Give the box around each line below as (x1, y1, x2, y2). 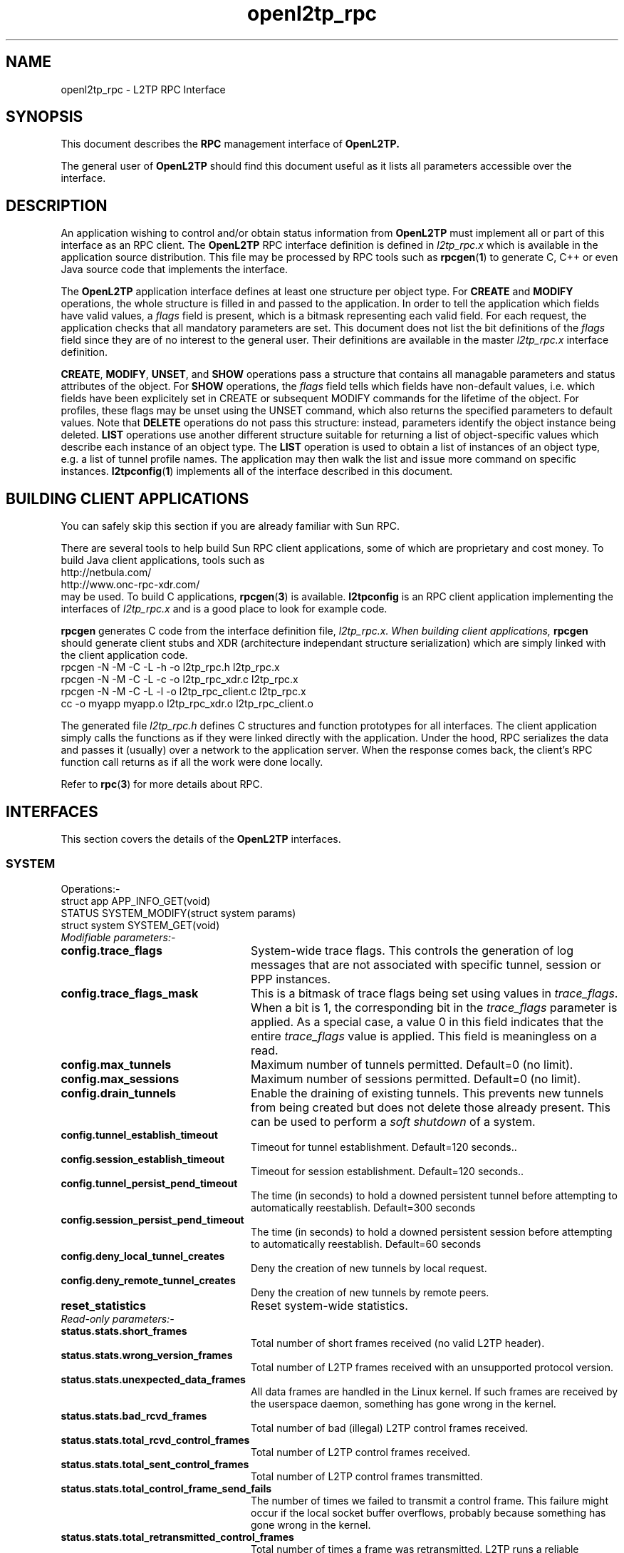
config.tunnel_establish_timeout (61, 1128, 218, 1141)
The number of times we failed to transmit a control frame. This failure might (251, 1494, 608, 1507)
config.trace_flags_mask (61, 985, 199, 1000)
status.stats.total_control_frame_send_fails (61, 1482, 272, 1495)
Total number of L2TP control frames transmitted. (251, 1470, 483, 1482)
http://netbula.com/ (61, 566, 152, 579)
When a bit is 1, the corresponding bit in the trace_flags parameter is (250, 1000, 618, 1015)
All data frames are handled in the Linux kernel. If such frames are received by (251, 1385, 618, 1398)
